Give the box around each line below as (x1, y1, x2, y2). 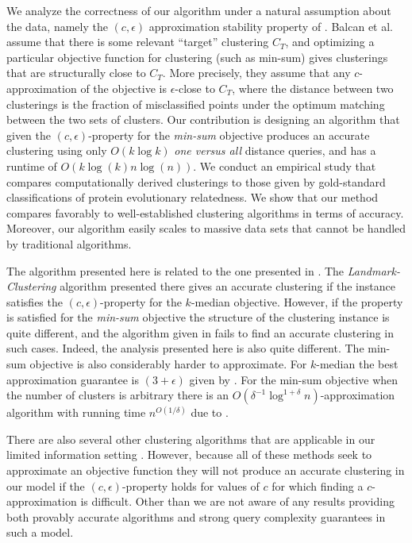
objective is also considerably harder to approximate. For (29, 356, 307, 372)
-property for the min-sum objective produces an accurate (88, 126, 370, 143)
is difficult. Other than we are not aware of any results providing (80, 493, 395, 510)
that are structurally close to (6, 64, 146, 81)
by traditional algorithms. (6, 235, 132, 252)
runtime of (6, 157, 57, 174)
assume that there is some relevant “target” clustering (6, 33, 269, 50)
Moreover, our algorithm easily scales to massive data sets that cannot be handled (6, 220, 406, 237)
